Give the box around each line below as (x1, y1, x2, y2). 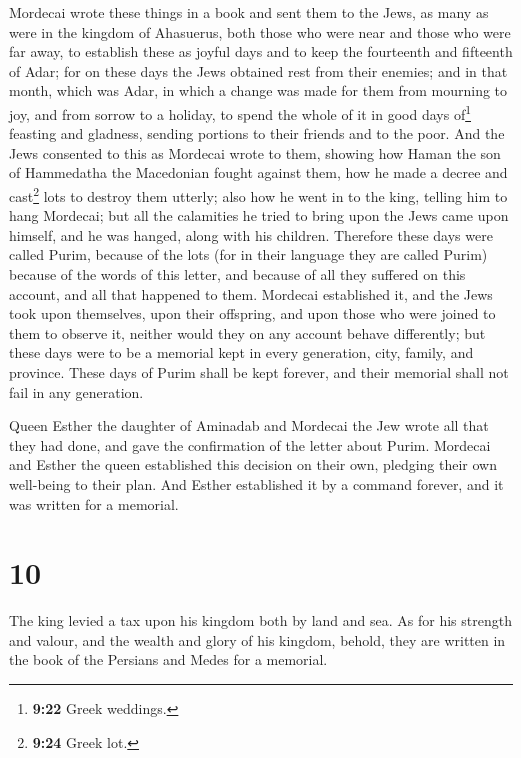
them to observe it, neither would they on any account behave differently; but (9, 322, 486, 343)
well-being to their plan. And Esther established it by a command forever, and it (9, 473, 504, 494)
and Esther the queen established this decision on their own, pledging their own (9, 454, 497, 475)
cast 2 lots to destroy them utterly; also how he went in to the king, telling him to (9, 183, 508, 206)
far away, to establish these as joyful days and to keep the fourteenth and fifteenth (9, 41, 513, 62)
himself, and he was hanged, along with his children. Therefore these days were (9, 224, 493, 245)
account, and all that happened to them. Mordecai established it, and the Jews (9, 283, 493, 304)
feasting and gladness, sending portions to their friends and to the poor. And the (9, 123, 505, 144)
